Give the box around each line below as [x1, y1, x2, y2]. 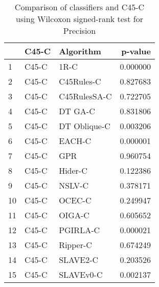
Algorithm [59, 45, 101, 57]
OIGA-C [59, 209, 89, 221]
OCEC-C [59, 194, 92, 206]
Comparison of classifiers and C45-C [14, 1, 145, 13]
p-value [121, 45, 151, 57]
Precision [63, 25, 96, 36]
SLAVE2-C [59, 254, 99, 265]
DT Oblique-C [59, 120, 110, 132]
